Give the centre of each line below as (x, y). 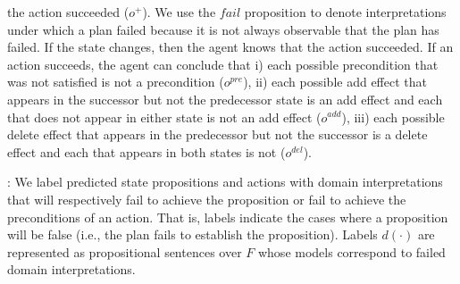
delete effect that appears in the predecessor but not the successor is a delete (217, 134)
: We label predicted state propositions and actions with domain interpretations (225, 182)
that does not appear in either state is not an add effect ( (164, 117)
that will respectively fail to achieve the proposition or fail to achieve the (207, 199)
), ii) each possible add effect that (335, 82)
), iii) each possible (393, 117)
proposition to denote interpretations (345, 12)
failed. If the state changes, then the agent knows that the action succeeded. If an (230, 47)
